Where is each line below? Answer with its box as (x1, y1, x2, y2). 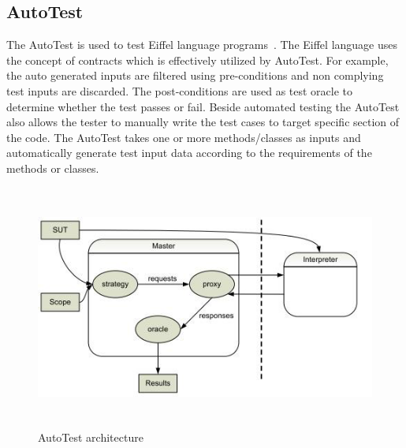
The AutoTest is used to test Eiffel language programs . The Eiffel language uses (6, 36, 398, 53)
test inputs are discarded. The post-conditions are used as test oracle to (6, 82, 353, 99)
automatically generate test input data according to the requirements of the (6, 144, 372, 161)
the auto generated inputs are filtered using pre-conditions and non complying (6, 67, 384, 84)
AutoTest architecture (38, 428, 143, 445)
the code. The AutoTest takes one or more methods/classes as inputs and (6, 129, 361, 145)
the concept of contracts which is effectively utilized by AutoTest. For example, (6, 51, 389, 68)
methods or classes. (6, 159, 99, 176)
